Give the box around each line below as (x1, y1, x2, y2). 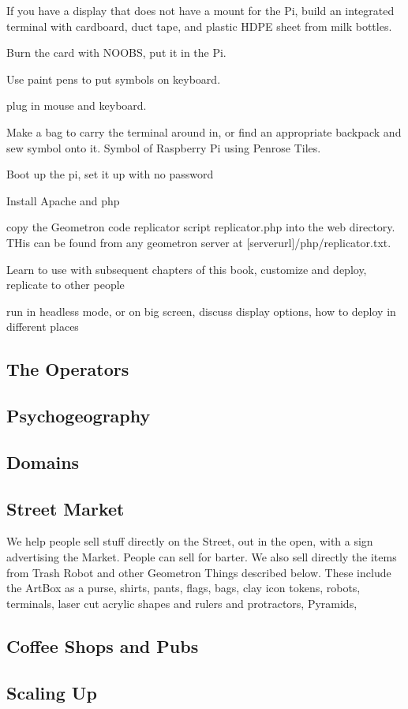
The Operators (6, 357, 129, 381)
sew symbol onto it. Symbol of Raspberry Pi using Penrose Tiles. (6, 139, 321, 156)
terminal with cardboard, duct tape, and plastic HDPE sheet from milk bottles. (6, 17, 392, 34)
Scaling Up (6, 680, 97, 704)
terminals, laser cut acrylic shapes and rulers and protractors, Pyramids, (6, 595, 357, 611)
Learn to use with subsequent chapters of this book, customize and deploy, (6, 261, 367, 277)
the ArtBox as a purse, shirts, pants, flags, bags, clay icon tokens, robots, (6, 580, 361, 596)
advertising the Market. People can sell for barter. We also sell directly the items (6, 549, 397, 565)
